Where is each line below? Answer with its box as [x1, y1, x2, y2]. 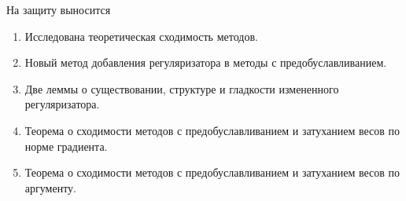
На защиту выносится [6, 2, 111, 17]
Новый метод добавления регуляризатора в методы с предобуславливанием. [24, 54, 387, 71]
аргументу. [24, 179, 76, 196]
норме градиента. [24, 137, 108, 154]
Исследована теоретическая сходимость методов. [24, 27, 258, 44]
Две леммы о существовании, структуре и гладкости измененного [24, 80, 339, 97]
